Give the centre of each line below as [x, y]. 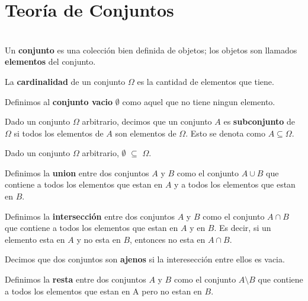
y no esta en [99, 239]
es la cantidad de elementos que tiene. [206, 81]
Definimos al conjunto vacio [59, 101]
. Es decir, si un [243, 228]
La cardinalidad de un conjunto [65, 81]
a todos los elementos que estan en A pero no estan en [103, 291]
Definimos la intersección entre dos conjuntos [90, 216]
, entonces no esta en [168, 239]
